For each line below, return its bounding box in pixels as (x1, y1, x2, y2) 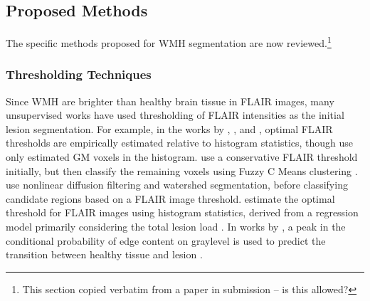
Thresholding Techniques (6, 65, 152, 83)
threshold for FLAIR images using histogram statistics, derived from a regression (6, 205, 359, 220)
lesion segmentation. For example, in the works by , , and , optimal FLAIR (6, 121, 333, 136)
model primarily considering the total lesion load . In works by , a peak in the (6, 219, 346, 234)
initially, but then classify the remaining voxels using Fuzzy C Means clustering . (6, 163, 358, 178)
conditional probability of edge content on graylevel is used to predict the (6, 233, 326, 248)
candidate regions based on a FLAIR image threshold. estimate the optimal (6, 191, 335, 206)
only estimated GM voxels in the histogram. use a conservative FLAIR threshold (6, 149, 358, 164)
